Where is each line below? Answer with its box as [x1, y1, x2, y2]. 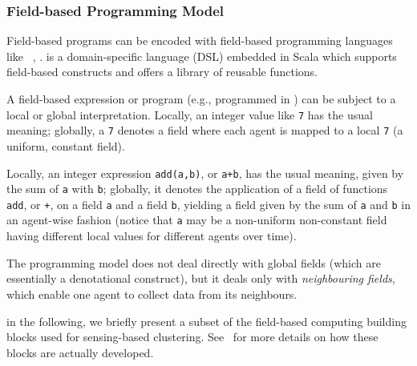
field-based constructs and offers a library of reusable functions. [6, 63, 318, 80]
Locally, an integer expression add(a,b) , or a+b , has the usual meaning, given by [6, 164, 404, 181]
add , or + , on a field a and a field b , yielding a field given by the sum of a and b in [6, 195, 411, 212]
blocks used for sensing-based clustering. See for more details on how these [6, 328, 379, 345]
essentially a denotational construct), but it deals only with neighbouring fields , [6, 270, 395, 287]
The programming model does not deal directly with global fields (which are [6, 254, 381, 271]
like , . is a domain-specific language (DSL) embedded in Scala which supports [6, 47, 397, 64]
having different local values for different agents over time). [6, 227, 297, 244]
